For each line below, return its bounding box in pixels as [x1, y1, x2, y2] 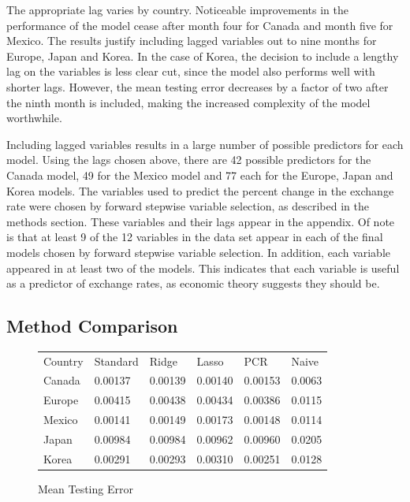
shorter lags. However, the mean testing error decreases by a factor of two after [6, 78, 389, 95]
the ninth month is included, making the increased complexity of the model [6, 94, 371, 110]
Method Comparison [6, 314, 178, 338]
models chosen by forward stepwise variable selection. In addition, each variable [6, 244, 391, 260]
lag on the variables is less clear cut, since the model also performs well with [6, 63, 375, 80]
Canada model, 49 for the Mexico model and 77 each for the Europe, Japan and [6, 166, 393, 183]
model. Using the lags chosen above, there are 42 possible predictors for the [6, 151, 371, 168]
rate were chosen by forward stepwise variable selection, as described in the [6, 198, 369, 214]
